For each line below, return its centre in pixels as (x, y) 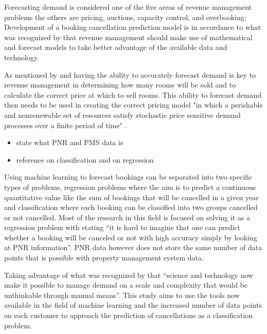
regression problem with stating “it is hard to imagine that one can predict (122, 227)
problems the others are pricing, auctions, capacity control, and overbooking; (125, 17)
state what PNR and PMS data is (70, 142)
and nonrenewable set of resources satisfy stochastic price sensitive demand (122, 115)
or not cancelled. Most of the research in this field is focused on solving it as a (127, 217)
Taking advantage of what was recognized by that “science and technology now (129, 275)
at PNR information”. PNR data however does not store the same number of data (133, 247)
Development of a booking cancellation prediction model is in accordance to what (133, 27)
